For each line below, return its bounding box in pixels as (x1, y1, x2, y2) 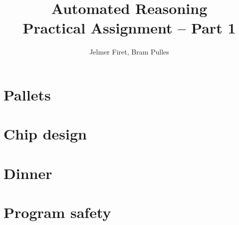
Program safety (3, 202, 111, 222)
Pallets (3, 84, 51, 104)
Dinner (3, 162, 52, 183)
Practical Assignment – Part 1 (22, 17, 236, 38)
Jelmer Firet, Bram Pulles (89, 46, 169, 57)
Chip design (3, 123, 87, 144)
